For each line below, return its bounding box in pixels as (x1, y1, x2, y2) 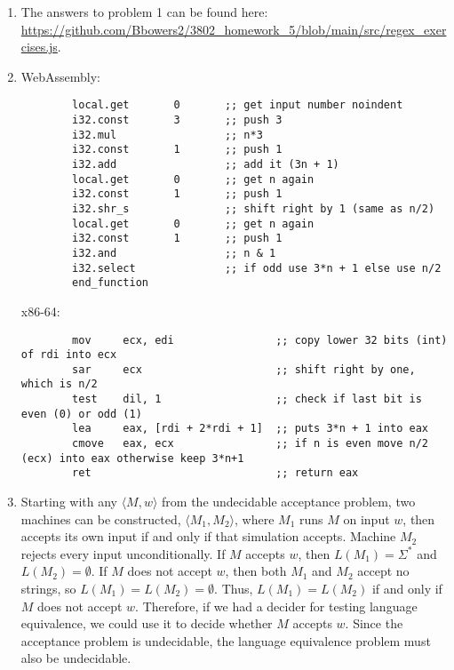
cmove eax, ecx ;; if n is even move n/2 (72, 437, 428, 451)
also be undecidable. (20, 649, 131, 667)
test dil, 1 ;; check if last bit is (72, 393, 422, 406)
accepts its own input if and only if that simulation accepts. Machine (20, 527, 396, 546)
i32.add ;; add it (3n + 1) (72, 158, 339, 171)
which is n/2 (20, 378, 98, 391)
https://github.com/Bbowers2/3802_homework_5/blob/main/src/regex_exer (20, 20, 447, 38)
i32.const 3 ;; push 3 (72, 114, 283, 127)
